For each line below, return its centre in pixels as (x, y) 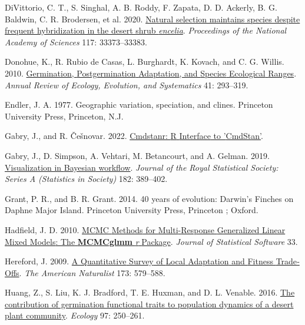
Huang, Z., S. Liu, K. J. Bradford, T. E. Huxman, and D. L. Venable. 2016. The (150, 292)
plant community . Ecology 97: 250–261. (75, 315)
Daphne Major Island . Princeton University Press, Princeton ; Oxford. (132, 210)
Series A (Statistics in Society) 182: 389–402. (86, 179)
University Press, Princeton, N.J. (64, 116)
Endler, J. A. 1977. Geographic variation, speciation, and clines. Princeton (139, 105)
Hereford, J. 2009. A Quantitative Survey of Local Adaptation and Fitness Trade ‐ (152, 261)
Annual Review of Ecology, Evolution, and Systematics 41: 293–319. (127, 84)
